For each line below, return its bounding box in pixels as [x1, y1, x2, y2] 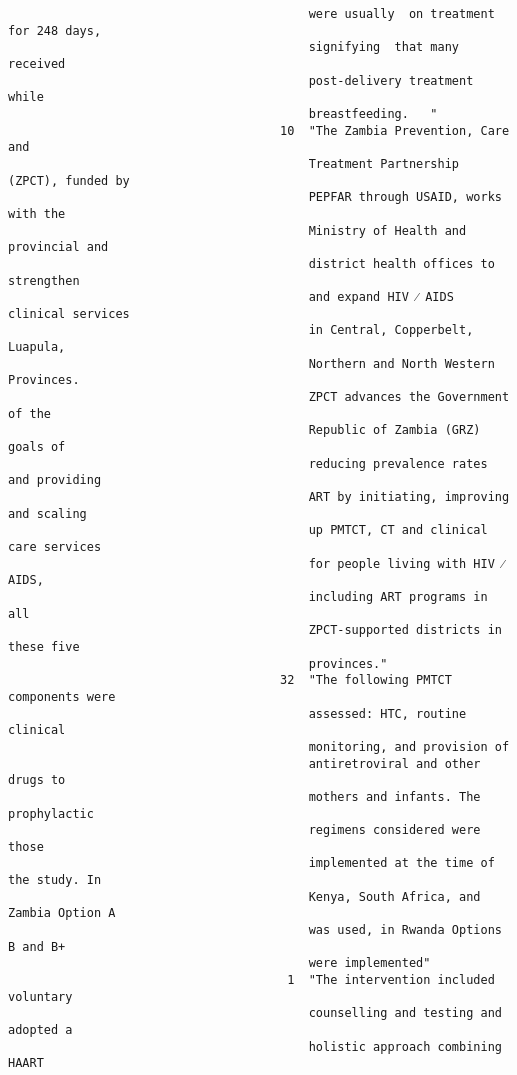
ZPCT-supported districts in [308, 623, 502, 638]
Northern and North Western [308, 356, 495, 371]
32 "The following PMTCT [280, 673, 452, 688]
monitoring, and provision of [308, 739, 510, 754]
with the [8, 206, 66, 221]
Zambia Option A [8, 906, 116, 921]
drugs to [8, 773, 66, 788]
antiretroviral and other [308, 756, 481, 771]
